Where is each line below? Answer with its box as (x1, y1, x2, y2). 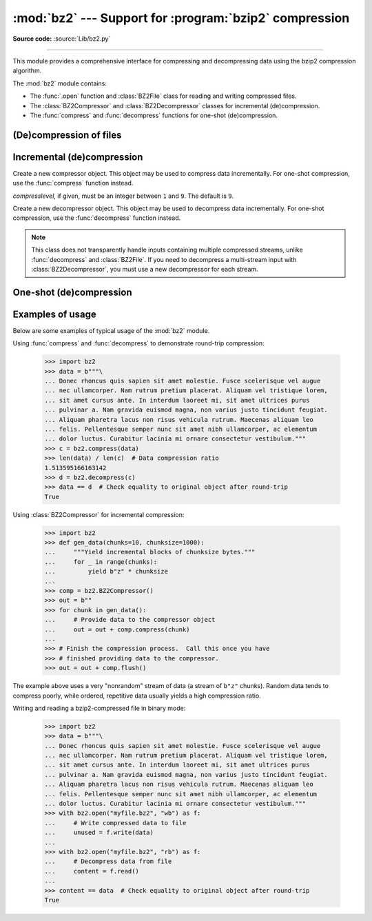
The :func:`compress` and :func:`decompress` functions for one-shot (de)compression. (30, 111, 278, 119)
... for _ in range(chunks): (44, 558, 158, 565)
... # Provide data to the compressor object (44, 616, 216, 624)
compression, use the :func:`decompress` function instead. (12, 214, 181, 222)
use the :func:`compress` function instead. (12, 179, 134, 188)
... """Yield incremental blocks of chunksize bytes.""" (44, 548, 256, 556)
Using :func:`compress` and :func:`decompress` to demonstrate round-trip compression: (12, 339, 265, 347)
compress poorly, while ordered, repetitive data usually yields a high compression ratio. (12, 691, 261, 700)
